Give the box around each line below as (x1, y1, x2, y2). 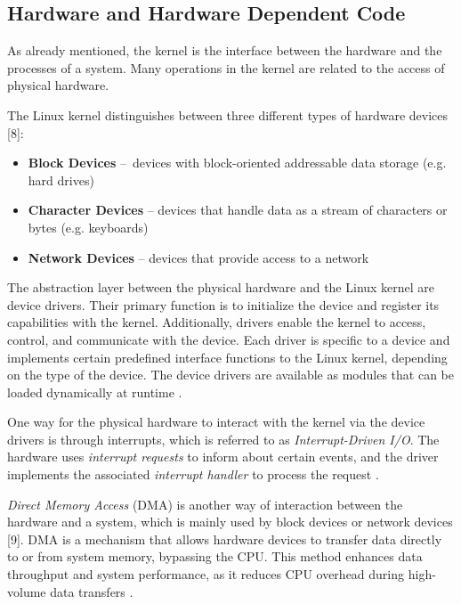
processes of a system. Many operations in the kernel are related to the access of (7, 58, 445, 77)
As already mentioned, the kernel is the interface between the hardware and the (7, 41, 442, 60)
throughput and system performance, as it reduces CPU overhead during (7, 565, 405, 584)
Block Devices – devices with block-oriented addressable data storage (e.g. (28, 153, 447, 172)
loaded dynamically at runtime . (7, 382, 182, 401)
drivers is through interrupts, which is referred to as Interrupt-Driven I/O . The (7, 429, 440, 448)
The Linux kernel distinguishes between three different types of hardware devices (7, 105, 449, 124)
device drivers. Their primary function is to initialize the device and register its (7, 295, 440, 314)
